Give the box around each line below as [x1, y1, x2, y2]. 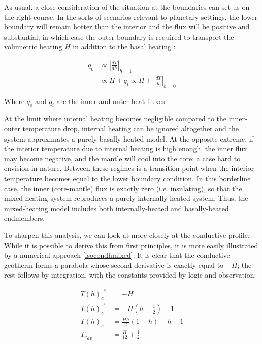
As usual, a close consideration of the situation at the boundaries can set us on [4, 2, 250, 12]
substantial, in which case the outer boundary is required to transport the [4, 31, 234, 42]
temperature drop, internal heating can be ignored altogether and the [22, 123, 239, 134]
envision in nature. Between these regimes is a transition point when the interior [4, 163, 254, 174]
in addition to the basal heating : [73, 41, 176, 52]
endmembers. [4, 213, 45, 223]
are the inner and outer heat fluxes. [56, 95, 167, 106]
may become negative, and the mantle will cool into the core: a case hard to [4, 153, 241, 163]
